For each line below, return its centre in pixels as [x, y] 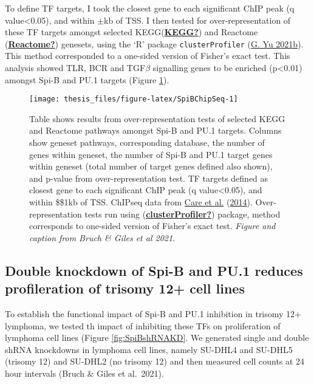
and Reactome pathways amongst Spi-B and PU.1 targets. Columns [155, 130]
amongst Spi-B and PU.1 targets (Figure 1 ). [87, 79]
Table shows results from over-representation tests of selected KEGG [157, 118]
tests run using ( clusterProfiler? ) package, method [183, 214]
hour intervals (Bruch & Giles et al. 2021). [84, 373]
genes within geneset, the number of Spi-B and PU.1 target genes [151, 154]
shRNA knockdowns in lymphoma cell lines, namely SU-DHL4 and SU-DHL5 [149, 349]
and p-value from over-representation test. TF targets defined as [149, 178]
